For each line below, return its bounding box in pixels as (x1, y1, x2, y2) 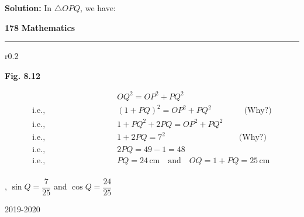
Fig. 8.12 (5, 69, 41, 81)
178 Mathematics (5, 21, 75, 33)
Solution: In (5, 2, 52, 13)
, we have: (80, 2, 116, 13)
